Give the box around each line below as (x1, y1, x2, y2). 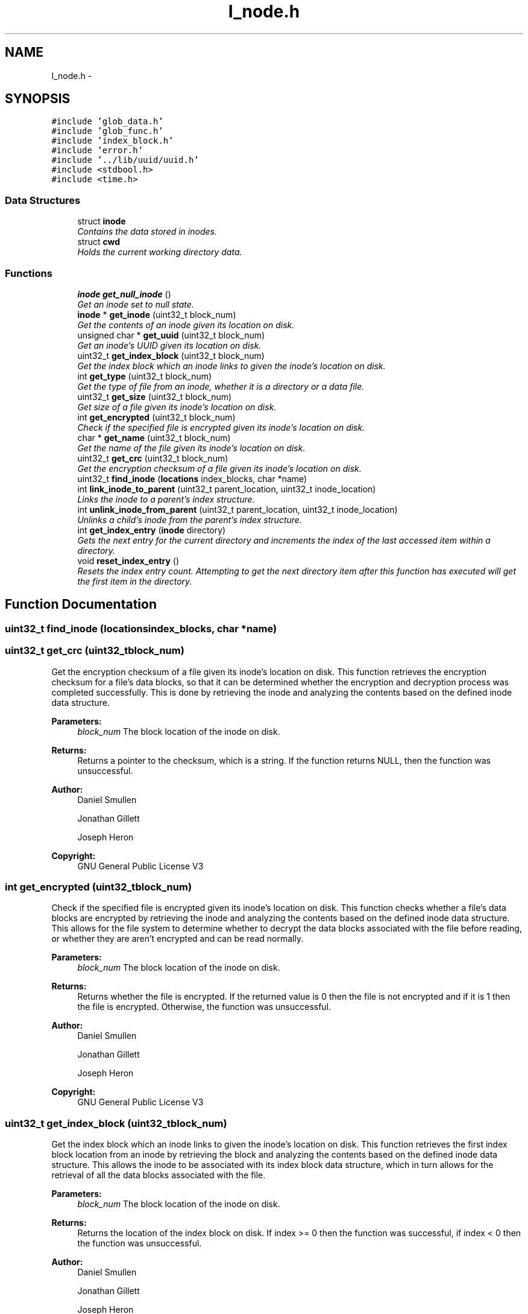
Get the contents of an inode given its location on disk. (77, 319, 295, 330)
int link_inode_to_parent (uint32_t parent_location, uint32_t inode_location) (77, 483, 376, 494)
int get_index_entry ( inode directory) (77, 524, 226, 535)
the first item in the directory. (77, 576, 192, 586)
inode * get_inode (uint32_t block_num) (77, 309, 236, 320)
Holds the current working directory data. (77, 247, 242, 258)
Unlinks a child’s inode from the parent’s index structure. (77, 514, 302, 525)
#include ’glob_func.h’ (51, 126, 163, 136)
